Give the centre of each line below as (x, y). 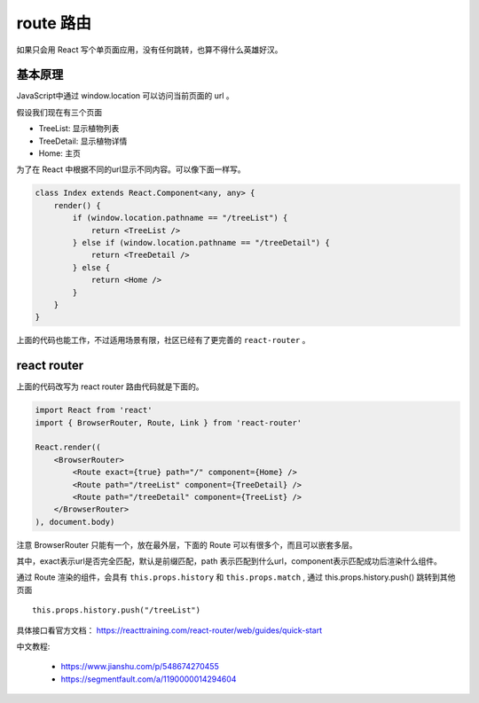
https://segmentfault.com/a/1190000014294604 (149, 679)
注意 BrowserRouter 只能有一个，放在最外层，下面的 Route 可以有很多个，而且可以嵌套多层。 (187, 544)
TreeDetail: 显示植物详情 (83, 141)
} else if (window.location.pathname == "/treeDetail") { (201, 242)
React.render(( (68, 447)
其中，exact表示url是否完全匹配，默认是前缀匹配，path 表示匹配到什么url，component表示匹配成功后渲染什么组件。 (229, 561)
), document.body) (75, 522)
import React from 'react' (94, 410)
